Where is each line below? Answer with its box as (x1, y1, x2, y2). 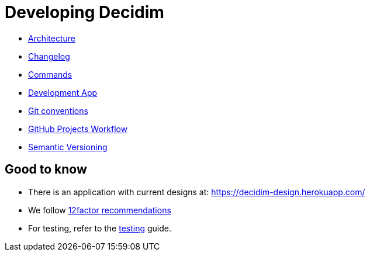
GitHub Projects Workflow (28, 123, 128, 134)
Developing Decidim (5, 2, 164, 22)
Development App (28, 87, 98, 98)
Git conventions (28, 105, 88, 116)
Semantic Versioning (28, 141, 108, 152)
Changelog (28, 51, 70, 61)
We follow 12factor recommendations (28, 205, 171, 215)
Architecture (28, 33, 76, 43)
